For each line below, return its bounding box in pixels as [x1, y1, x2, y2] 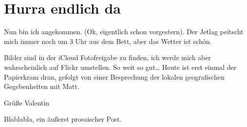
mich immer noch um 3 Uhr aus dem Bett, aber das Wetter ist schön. [4, 36, 212, 46]
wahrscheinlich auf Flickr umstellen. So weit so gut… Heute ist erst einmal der [4, 62, 237, 72]
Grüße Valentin [4, 97, 50, 107]
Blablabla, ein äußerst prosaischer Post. [4, 114, 122, 124]
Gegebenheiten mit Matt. [4, 81, 79, 91]
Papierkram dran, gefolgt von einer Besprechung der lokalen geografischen [4, 71, 225, 82]
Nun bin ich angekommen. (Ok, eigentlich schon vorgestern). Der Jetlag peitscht [4, 26, 244, 37]
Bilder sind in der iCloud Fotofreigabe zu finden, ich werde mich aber [4, 52, 211, 63]
